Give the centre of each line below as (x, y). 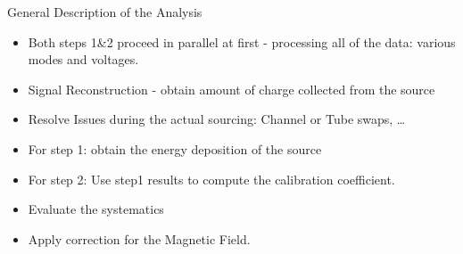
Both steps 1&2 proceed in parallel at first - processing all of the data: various (242, 41)
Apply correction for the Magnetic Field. (139, 238)
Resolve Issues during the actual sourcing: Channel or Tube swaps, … (217, 119)
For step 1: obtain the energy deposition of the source (175, 148)
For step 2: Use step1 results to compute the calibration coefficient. (211, 179)
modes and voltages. (83, 59)
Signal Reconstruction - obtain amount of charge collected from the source (231, 89)
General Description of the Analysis (105, 12)
